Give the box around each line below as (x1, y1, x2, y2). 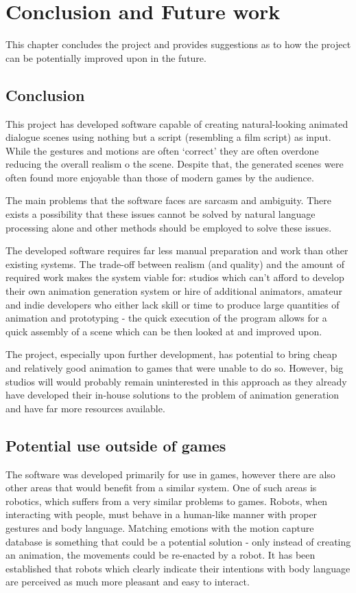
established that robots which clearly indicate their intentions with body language (5, 561, 351, 575)
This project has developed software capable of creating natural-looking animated (5, 116, 348, 131)
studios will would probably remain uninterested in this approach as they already (5, 374, 347, 388)
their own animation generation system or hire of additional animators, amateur (5, 284, 342, 298)
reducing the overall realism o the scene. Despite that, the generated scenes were (5, 157, 344, 171)
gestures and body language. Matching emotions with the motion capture (5, 520, 314, 535)
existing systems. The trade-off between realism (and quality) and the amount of (5, 256, 344, 271)
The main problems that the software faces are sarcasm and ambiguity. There (5, 193, 331, 208)
